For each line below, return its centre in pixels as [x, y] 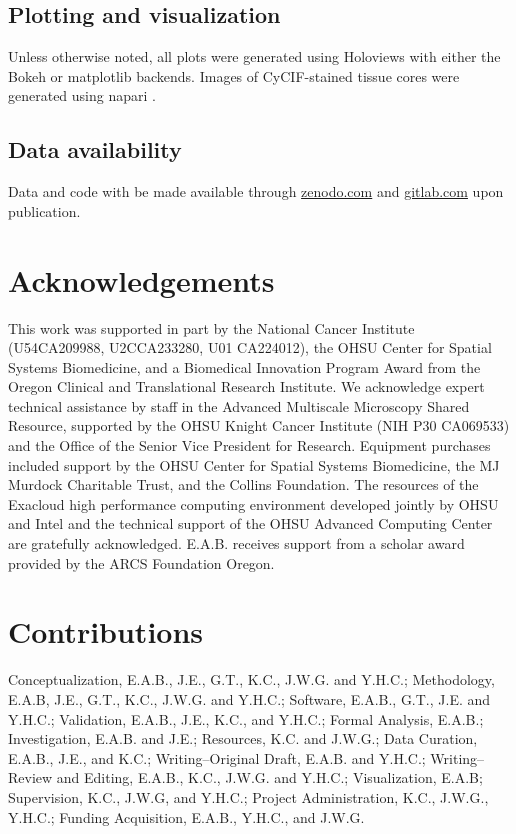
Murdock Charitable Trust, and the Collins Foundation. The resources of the [243, 484]
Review [30, 777]
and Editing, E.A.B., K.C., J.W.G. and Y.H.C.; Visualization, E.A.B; [269, 777]
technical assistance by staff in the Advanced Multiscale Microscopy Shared [239, 405]
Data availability [95, 149]
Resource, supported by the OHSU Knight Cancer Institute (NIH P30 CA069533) [259, 425]
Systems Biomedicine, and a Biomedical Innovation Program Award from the [244, 366]
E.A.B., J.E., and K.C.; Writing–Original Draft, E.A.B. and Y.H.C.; [217, 757]
